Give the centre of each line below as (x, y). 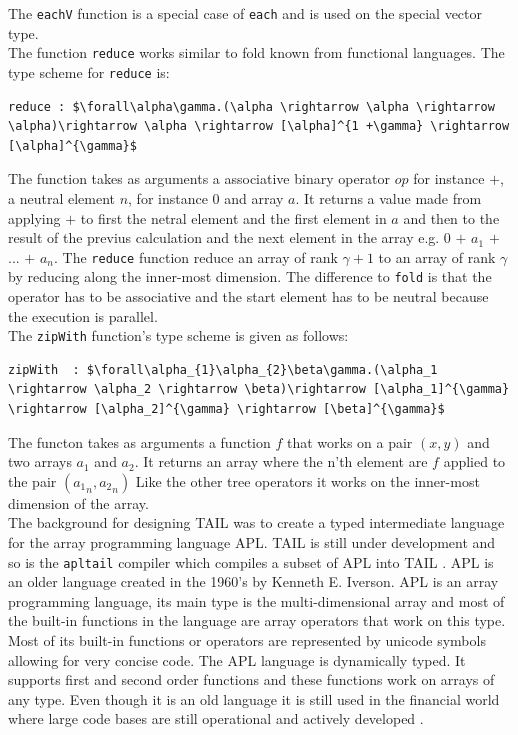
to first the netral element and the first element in (233, 217)
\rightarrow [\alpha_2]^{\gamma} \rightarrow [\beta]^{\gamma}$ (226, 409)
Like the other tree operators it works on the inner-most (307, 480)
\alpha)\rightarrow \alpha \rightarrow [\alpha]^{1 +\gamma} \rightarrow (259, 126)
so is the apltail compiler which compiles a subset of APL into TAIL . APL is (251, 561)
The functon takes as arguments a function (139, 441)
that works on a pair (349, 441)
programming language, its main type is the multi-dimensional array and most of (256, 600)
